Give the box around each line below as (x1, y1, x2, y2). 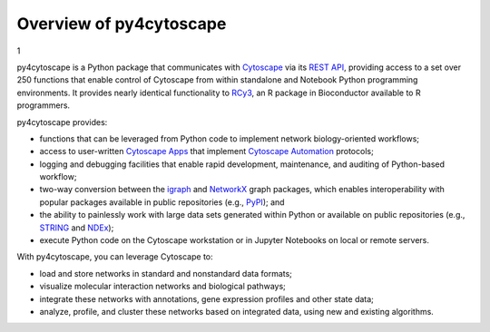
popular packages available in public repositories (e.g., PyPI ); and (39, 196, 285, 208)
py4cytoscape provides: (16, 116, 108, 127)
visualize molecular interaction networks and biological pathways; (39, 281, 286, 292)
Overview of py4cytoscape (16, 14, 227, 34)
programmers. (16, 100, 71, 111)
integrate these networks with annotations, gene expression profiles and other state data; (39, 293, 374, 304)
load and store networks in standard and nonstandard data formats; (39, 268, 292, 278)
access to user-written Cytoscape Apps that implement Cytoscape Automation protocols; (39, 146, 374, 157)
